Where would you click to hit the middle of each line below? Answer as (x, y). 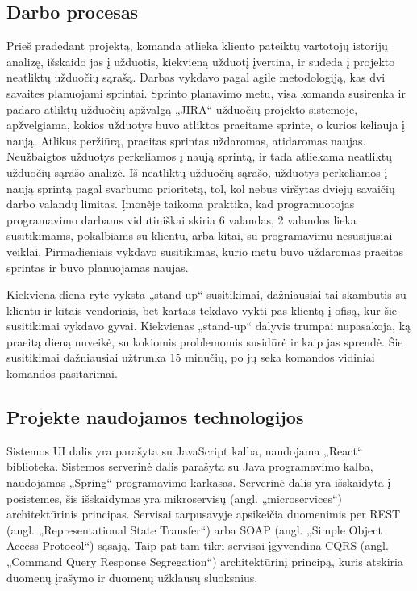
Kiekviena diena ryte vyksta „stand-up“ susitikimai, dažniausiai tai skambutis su (206, 294)
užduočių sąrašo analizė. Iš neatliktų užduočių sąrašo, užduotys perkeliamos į (197, 172)
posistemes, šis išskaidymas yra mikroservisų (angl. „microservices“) (175, 498)
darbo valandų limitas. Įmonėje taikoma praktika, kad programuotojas (181, 204)
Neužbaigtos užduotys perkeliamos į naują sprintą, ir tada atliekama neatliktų (200, 156)
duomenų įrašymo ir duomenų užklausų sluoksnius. (132, 577)
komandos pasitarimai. (62, 373)
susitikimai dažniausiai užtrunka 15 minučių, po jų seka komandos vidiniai (191, 357)
